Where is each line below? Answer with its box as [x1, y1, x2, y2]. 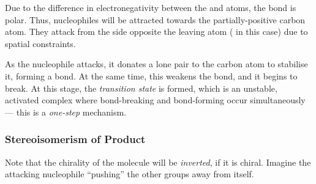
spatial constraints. [5, 37, 76, 50]
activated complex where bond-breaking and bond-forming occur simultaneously [5, 94, 306, 106]
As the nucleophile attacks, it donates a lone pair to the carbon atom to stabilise [5, 57, 308, 70]
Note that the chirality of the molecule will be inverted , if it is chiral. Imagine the [5, 155, 311, 168]
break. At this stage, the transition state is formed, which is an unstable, [5, 81, 277, 94]
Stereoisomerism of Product [5, 131, 146, 147]
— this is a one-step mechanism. [5, 105, 127, 118]
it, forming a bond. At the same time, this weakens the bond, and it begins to [5, 69, 298, 82]
